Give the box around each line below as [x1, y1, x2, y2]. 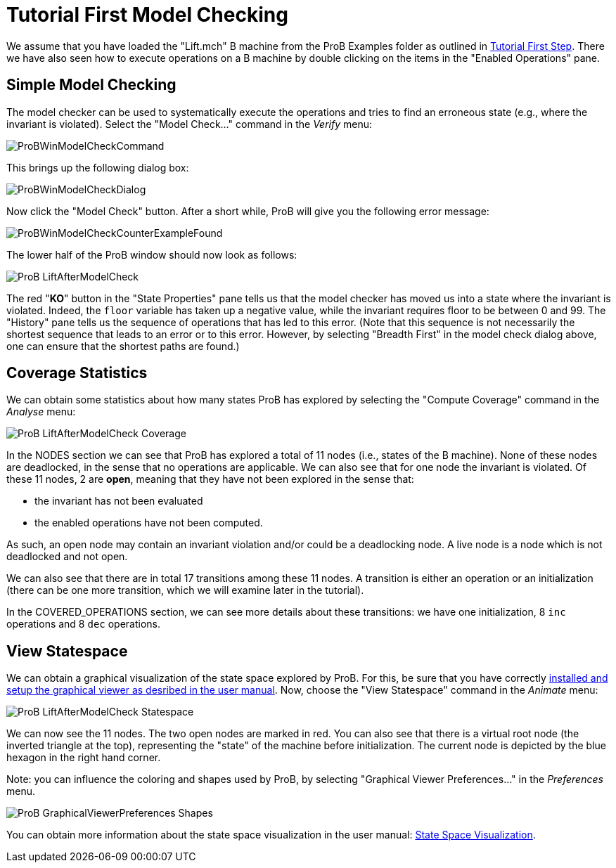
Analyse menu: [6, 406, 76, 418]
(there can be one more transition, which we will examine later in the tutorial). [6, 584, 364, 597]
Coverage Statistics [6, 364, 148, 382]
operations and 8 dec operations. [6, 618, 161, 630]
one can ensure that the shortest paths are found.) [6, 339, 240, 352]
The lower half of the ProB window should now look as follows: [6, 248, 297, 261]
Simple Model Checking [6, 76, 177, 94]
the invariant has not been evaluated [34, 495, 203, 507]
